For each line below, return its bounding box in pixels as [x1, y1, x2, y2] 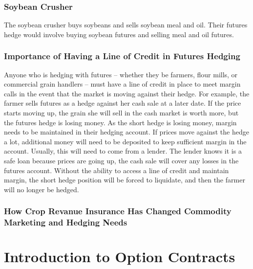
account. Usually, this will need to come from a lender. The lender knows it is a [4, 146, 242, 156]
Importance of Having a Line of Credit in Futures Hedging [4, 50, 240, 62]
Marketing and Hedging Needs [4, 216, 127, 228]
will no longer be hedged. [4, 184, 79, 194]
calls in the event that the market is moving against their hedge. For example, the [4, 88, 250, 98]
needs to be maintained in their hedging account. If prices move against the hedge [4, 127, 249, 137]
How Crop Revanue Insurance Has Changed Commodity [4, 205, 232, 217]
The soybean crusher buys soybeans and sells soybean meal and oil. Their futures [4, 20, 248, 30]
